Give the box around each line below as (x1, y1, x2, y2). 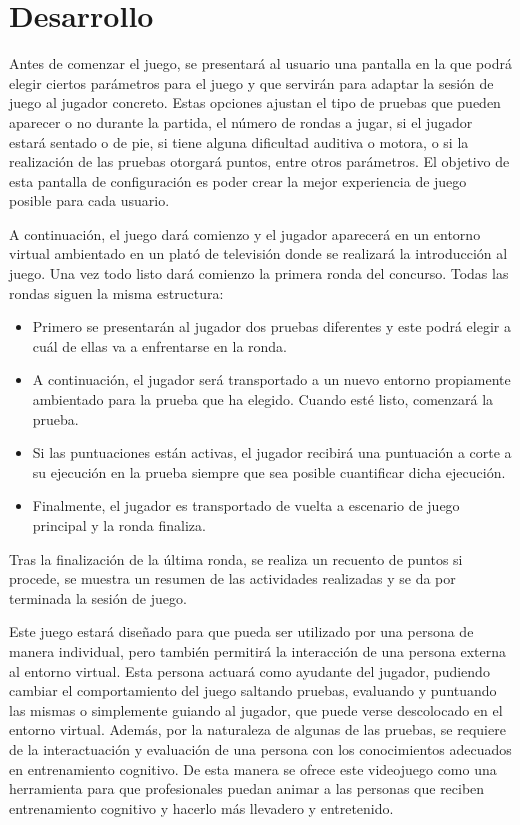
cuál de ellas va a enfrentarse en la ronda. (32, 335, 287, 356)
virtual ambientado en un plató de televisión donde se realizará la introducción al (9, 243, 508, 264)
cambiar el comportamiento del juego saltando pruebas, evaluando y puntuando (9, 680, 497, 701)
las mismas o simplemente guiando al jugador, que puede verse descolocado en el (9, 699, 503, 720)
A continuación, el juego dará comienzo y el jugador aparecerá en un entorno (9, 223, 481, 244)
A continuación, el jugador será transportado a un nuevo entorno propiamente (32, 369, 511, 390)
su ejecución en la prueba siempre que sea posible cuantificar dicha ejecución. (32, 461, 506, 482)
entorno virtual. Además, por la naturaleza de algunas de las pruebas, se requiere (9, 719, 506, 740)
